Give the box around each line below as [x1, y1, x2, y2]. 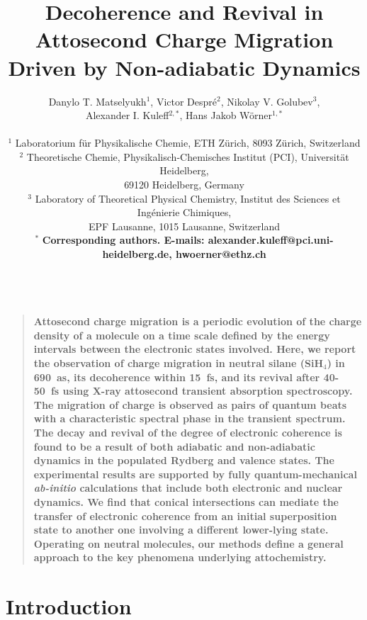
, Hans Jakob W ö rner [179, 108, 273, 123]
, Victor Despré [150, 94, 218, 108]
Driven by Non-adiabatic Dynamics [8, 52, 361, 81]
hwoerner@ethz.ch [176, 247, 266, 261]
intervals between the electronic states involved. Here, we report [33, 342, 356, 356]
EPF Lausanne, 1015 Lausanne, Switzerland [89, 218, 280, 233]
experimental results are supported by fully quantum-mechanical [33, 466, 357, 481]
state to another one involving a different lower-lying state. [33, 522, 329, 537]
